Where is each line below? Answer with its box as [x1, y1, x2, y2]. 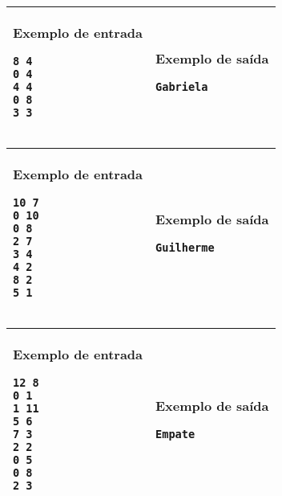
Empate [155, 428, 195, 441]
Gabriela [155, 80, 208, 93]
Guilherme [155, 241, 215, 254]
